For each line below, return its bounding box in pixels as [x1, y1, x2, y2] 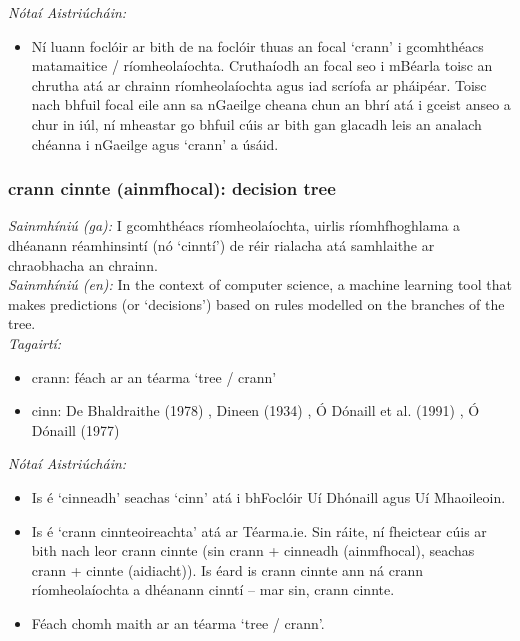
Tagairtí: [8, 332, 62, 353]
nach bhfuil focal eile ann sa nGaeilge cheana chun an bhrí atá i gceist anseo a [31, 94, 511, 115]
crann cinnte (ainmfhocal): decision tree [8, 176, 336, 201]
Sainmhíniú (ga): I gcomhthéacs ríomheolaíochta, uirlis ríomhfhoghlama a [8, 215, 461, 236]
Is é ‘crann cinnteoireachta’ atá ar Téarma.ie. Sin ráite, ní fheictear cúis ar [31, 520, 487, 541]
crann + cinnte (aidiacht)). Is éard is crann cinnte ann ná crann [31, 559, 423, 580]
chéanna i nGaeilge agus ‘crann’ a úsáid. [31, 133, 279, 154]
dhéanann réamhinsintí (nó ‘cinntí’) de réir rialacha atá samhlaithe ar [8, 234, 435, 255]
